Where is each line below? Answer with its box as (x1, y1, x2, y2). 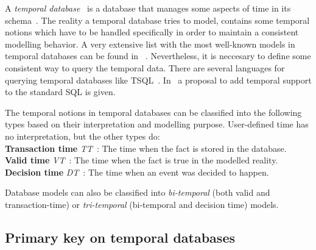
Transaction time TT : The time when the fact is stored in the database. (5, 141, 287, 154)
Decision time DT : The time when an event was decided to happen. (5, 165, 269, 178)
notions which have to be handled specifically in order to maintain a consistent (5, 26, 299, 38)
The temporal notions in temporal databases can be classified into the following (5, 105, 302, 118)
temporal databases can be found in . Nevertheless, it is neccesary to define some (5, 49, 311, 62)
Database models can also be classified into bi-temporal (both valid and (5, 186, 270, 199)
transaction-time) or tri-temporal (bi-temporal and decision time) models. (5, 198, 279, 210)
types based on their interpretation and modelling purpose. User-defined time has (5, 118, 309, 130)
